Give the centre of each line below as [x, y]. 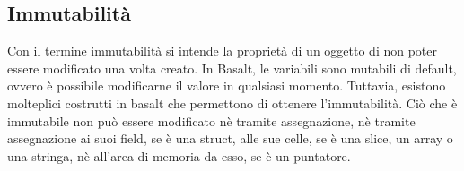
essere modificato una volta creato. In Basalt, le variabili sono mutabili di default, [232, 68]
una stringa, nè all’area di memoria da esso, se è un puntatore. [179, 155]
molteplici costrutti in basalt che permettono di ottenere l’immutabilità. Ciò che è [232, 103]
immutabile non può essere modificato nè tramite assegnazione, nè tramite [211, 120]
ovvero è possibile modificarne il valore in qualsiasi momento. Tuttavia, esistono [227, 85]
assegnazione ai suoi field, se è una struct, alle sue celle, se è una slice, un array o [230, 138]
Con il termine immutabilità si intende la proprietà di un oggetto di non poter [222, 51]
